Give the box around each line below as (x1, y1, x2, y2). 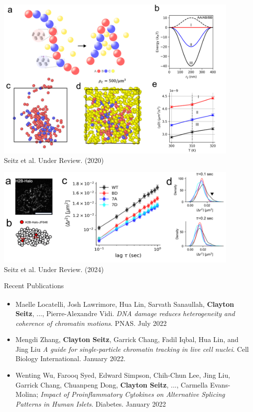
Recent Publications (4, 280, 64, 291)
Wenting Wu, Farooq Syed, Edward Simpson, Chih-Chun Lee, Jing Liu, (15, 370, 230, 380)
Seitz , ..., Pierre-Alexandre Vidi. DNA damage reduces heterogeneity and (15, 308, 235, 319)
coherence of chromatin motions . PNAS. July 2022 (15, 318, 167, 328)
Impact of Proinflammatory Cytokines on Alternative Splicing (40, 389, 225, 399)
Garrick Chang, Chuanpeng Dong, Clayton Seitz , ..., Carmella (15, 379, 208, 389)
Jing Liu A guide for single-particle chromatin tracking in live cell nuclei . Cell (15, 343, 249, 354)
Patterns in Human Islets (15, 398, 92, 409)
